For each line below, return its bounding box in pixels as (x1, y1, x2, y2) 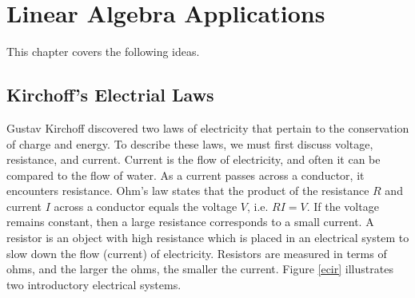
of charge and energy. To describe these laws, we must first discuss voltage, (6, 135, 373, 152)
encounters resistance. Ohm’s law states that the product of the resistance (6, 182, 369, 199)
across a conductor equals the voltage (54, 197, 237, 214)
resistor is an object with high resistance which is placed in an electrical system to (6, 229, 409, 246)
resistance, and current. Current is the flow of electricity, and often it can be (6, 151, 381, 168)
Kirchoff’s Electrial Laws (6, 82, 214, 107)
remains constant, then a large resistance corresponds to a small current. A (6, 213, 374, 230)
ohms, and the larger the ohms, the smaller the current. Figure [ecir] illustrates (6, 260, 393, 277)
